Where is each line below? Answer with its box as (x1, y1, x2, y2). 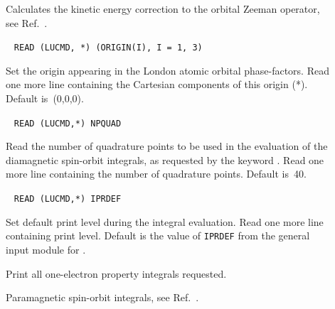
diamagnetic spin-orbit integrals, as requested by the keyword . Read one (6, 152, 324, 167)
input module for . (6, 242, 86, 256)
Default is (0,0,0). (6, 91, 84, 106)
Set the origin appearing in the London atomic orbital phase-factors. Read (6, 63, 329, 77)
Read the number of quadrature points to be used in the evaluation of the (6, 139, 328, 153)
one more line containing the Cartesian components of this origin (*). (6, 77, 308, 92)
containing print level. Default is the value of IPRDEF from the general (6, 228, 310, 243)
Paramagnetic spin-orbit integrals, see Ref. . (6, 290, 199, 305)
